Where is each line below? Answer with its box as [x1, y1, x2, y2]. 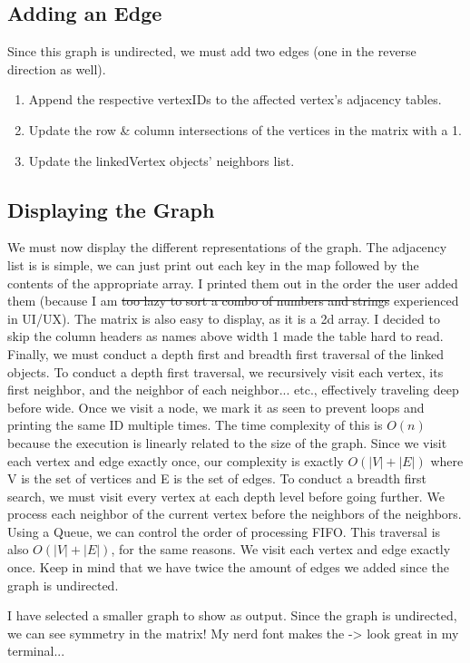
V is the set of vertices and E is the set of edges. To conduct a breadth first [7, 469, 427, 488]
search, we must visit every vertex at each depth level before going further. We [7, 486, 445, 505]
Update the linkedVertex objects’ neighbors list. [28, 151, 295, 170]
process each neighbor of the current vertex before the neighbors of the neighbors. [7, 504, 462, 523]
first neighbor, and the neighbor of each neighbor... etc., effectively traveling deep [7, 380, 459, 399]
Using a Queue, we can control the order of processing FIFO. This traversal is [7, 522, 441, 541]
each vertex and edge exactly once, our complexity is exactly [7, 451, 344, 470]
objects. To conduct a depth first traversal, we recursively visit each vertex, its [7, 362, 444, 381]
